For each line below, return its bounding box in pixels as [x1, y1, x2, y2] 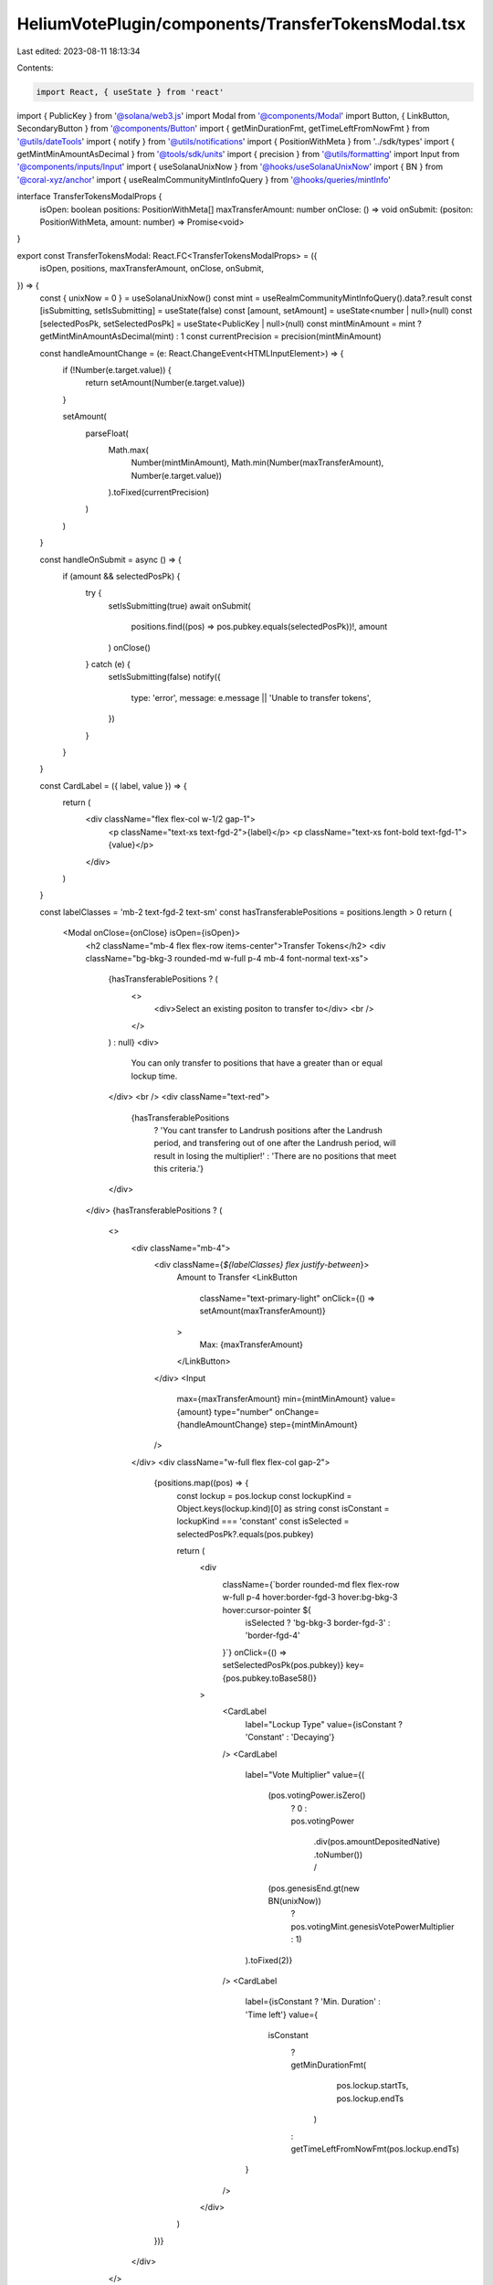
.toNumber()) [313, 1849, 363, 1860]
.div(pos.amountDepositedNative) [313, 1836, 441, 1847]
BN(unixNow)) [267, 1896, 321, 1907]
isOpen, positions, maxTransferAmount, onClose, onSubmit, [39, 263, 265, 274]
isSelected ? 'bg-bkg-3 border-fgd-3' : [245, 1618, 391, 1629]
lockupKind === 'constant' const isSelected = [176, 1515, 350, 1526]
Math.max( [108, 444, 150, 455]
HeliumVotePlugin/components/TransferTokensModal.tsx [16, 14, 466, 34]
